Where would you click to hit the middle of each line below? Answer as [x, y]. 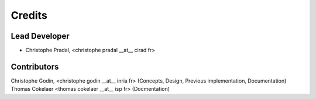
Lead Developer [40, 36]
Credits [29, 15]
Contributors [35, 66]
